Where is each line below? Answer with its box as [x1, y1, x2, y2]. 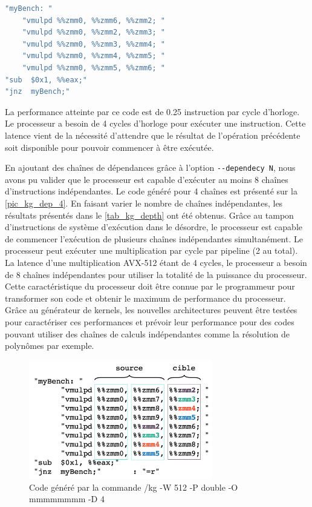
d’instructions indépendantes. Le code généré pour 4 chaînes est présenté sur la [5, 185, 297, 197]
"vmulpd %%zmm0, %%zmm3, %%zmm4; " [22, 39, 165, 48]
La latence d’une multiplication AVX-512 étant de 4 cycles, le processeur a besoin [5, 256, 307, 268]
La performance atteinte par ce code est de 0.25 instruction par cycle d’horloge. [5, 105, 300, 118]
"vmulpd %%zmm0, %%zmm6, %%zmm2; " [22, 16, 165, 25]
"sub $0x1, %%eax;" [5, 75, 88, 84]
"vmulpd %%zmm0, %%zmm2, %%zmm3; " [22, 28, 165, 37]
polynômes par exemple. [5, 339, 94, 352]
